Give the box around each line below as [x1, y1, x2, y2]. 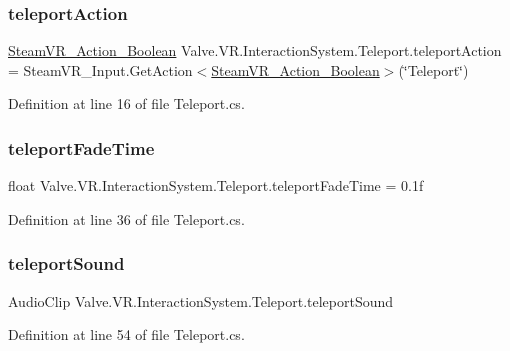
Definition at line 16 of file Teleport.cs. [8, 93, 245, 114]
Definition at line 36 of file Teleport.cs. [8, 208, 245, 229]
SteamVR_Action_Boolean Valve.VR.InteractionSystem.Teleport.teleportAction [8, 40, 502, 61]
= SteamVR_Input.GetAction [8, 59, 193, 80]
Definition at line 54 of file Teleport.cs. [8, 324, 245, 345]
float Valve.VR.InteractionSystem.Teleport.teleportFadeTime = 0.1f [8, 175, 424, 196]
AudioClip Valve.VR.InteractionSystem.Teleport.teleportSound [8, 290, 394, 311]
